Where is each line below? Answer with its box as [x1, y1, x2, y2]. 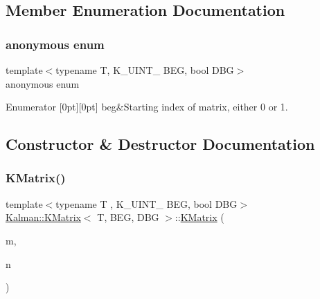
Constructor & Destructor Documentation [6, 133, 315, 155]
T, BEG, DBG [97, 210, 159, 224]
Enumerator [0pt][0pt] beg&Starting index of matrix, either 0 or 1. [6, 99, 288, 114]
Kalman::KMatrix [6, 210, 81, 224]
